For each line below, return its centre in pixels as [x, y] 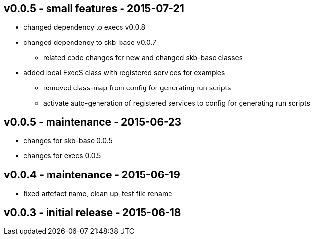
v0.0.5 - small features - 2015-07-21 [94, 9]
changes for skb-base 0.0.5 [68, 141]
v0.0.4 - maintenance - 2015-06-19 [92, 174]
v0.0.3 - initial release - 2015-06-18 [93, 212]
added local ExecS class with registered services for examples [124, 73]
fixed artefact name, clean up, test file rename [98, 194]
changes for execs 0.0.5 [62, 156]
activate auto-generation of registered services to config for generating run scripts [177, 103]
